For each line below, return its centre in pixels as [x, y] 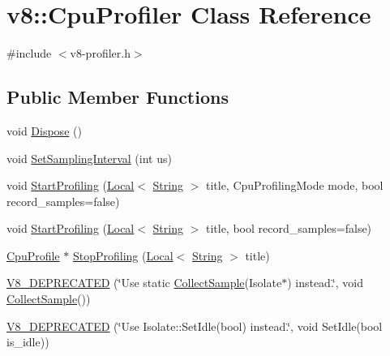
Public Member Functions [118, 97]
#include [29, 53]
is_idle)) [28, 342]
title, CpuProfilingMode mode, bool [294, 185]
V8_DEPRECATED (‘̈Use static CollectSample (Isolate [144, 283]
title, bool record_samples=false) [289, 228]
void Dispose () [44, 130]
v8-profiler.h [100, 53]
